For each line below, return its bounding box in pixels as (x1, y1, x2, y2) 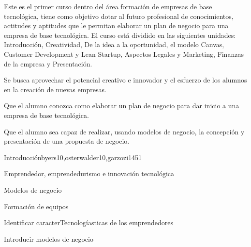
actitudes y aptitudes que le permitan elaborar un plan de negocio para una (4, 20, 229, 31)
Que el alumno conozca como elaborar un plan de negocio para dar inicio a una (4, 100, 239, 111)
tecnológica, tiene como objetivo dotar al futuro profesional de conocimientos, (4, 11, 234, 21)
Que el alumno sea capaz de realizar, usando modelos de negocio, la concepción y (4, 126, 245, 136)
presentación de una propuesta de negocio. (4, 136, 130, 146)
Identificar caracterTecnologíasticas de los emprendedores (4, 217, 174, 228)
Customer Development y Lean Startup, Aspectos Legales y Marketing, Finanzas (4, 49, 244, 59)
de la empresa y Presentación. (4, 58, 92, 68)
